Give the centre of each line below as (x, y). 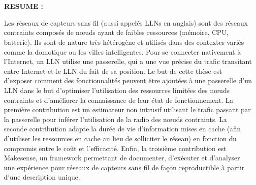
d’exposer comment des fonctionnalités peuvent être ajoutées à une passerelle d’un (128, 80)
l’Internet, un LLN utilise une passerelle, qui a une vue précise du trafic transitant (128, 61)
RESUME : (24, 6)
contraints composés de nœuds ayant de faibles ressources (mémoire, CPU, (116, 32)
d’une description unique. (42, 177)
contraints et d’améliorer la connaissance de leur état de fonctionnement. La (119, 100)
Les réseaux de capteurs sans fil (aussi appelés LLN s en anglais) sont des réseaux (126, 22)
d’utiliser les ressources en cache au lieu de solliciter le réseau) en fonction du (120, 138)
